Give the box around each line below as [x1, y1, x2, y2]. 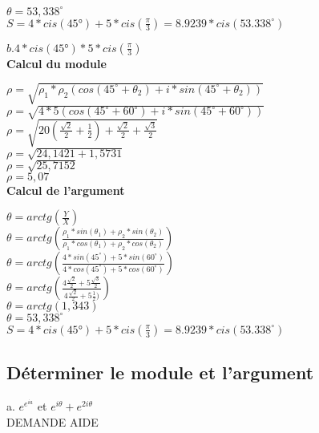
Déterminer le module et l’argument [6, 360, 314, 385]
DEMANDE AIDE [6, 413, 99, 430]
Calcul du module [6, 55, 107, 71]
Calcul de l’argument [6, 181, 125, 198]
